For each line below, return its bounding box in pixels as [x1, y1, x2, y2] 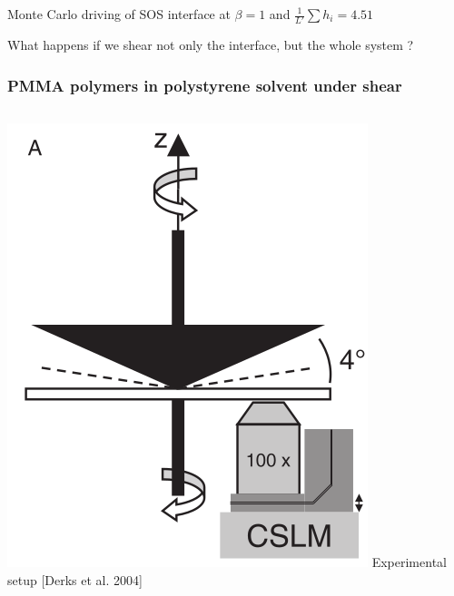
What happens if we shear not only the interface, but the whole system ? [7, 35, 414, 54]
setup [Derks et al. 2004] [7, 570, 143, 589]
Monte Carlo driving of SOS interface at [7, 5, 231, 23]
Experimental [371, 552, 447, 572]
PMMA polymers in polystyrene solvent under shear [7, 73, 402, 96]
